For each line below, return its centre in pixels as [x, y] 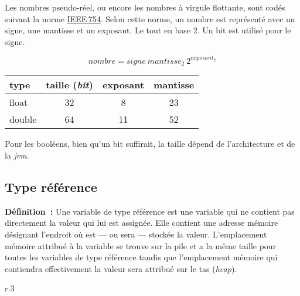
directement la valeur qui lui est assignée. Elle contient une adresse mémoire [142, 223]
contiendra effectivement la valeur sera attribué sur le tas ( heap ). [121, 268]
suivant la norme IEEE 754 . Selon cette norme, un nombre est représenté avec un [150, 18]
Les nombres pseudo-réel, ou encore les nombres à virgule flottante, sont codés [145, 7]
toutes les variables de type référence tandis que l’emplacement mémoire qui [141, 257]
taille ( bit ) [69, 85]
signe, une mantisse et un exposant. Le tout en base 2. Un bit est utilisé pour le [148, 30]
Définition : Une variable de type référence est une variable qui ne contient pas [150, 211]
